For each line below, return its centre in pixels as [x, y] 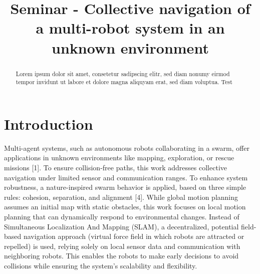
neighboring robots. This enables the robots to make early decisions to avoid [121, 256]
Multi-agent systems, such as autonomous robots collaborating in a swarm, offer [127, 148]
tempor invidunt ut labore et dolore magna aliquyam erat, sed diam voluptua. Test [124, 82]
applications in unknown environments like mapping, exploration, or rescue [119, 158]
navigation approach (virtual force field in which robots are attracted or [134, 236]
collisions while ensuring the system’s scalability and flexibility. [101, 265]
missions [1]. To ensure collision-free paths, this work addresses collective [115, 167]
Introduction [49, 123]
